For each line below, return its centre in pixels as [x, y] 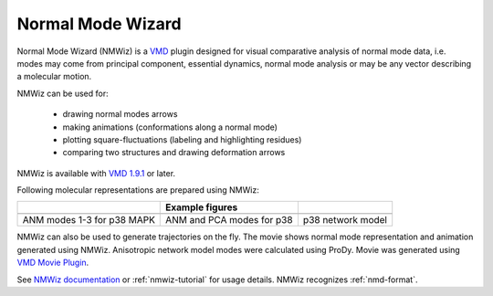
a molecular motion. [54, 77]
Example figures [202, 207]
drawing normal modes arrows [120, 114]
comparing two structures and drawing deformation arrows [174, 153]
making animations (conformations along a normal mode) [170, 127]
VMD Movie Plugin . [53, 263]
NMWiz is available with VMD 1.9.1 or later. [96, 173]
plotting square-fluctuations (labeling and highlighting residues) [182, 139]
